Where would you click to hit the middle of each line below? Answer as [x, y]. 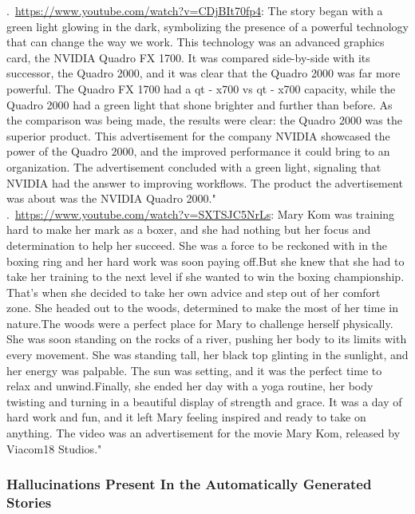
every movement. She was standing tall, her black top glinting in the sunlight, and [207, 355]
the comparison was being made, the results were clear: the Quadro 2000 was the [204, 120]
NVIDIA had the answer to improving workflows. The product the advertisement [205, 182]
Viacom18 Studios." [54, 448]
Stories [29, 502]
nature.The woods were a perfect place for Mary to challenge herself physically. [200, 323]
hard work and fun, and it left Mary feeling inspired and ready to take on [186, 417]
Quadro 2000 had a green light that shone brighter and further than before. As [200, 104]
